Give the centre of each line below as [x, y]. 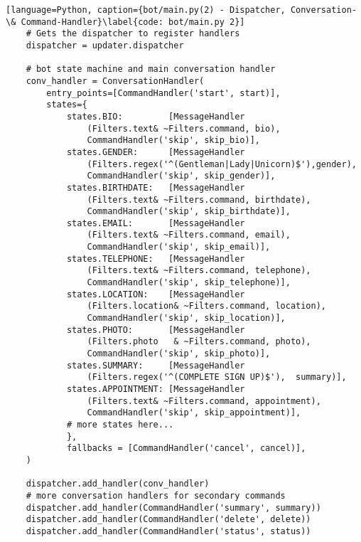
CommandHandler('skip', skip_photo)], [179, 354]
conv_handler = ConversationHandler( [115, 81]
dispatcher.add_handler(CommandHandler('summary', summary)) [173, 508]
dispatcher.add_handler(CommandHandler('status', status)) [168, 531]
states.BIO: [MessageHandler [156, 116]
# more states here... [120, 424]
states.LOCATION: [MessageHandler [156, 294]
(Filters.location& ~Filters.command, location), [207, 306]
